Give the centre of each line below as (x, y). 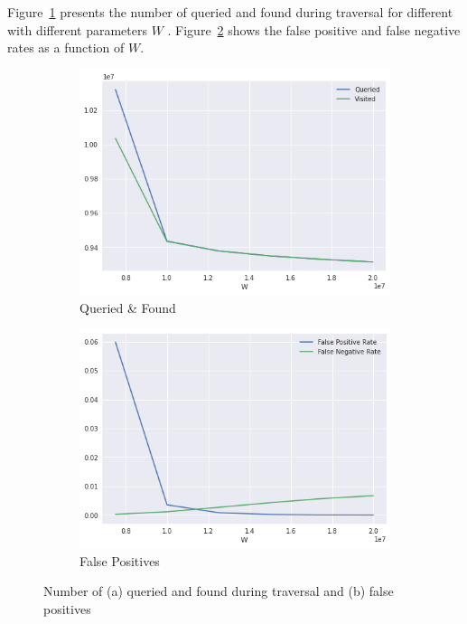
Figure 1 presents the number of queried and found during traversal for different (230, 12)
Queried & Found (128, 307)
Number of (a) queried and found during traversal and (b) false (219, 591)
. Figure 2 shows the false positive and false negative (314, 29)
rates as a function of (66, 47)
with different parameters (77, 29)
